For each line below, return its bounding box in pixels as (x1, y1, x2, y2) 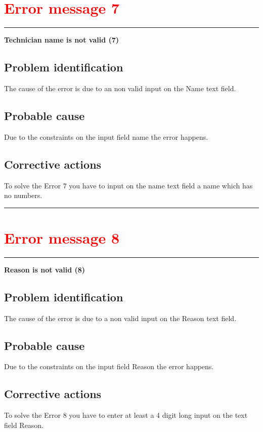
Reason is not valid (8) (4, 264, 85, 274)
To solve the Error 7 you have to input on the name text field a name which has (4, 180, 253, 190)
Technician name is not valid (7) (4, 34, 119, 45)
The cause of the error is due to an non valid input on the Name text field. (4, 83, 236, 93)
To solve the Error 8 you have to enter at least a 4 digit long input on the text (4, 410, 248, 420)
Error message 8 (4, 227, 120, 248)
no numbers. (4, 190, 42, 201)
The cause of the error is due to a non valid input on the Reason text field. (4, 312, 237, 323)
